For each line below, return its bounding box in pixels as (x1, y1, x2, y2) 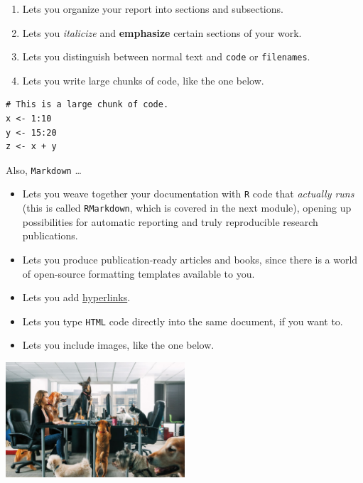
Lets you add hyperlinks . (22, 290, 131, 305)
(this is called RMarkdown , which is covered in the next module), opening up (22, 200, 352, 215)
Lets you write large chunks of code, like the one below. (22, 72, 264, 87)
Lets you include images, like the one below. (22, 337, 215, 352)
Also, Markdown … (6, 162, 82, 177)
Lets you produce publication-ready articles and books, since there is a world (22, 251, 358, 266)
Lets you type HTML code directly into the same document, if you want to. (22, 313, 343, 328)
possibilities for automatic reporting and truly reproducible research (22, 214, 318, 229)
